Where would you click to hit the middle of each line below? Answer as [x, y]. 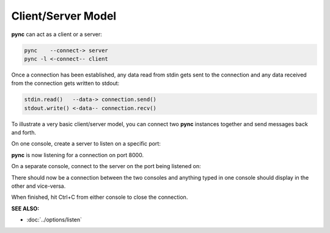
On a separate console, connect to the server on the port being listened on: [106, 166]
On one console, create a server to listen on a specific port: [86, 144]
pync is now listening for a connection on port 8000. [77, 155]
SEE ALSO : [25, 209]
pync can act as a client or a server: [57, 34]
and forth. [24, 133]
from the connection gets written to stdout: [65, 83]
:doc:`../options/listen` [54, 220]
